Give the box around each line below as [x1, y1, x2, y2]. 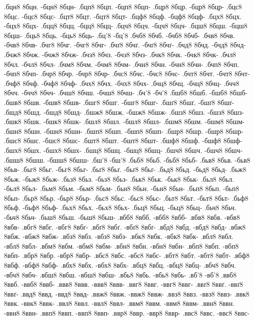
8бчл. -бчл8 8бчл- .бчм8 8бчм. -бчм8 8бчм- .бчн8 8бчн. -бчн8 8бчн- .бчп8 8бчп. [4, 59, 239, 69]
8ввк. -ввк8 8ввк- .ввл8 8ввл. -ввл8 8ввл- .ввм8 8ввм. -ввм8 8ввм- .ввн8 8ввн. [4, 298, 235, 308]
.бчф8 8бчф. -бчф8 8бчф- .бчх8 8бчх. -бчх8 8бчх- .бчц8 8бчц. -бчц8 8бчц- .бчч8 [4, 78, 239, 88]
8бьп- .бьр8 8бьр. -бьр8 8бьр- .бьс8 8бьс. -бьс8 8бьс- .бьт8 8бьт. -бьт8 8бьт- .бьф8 [4, 193, 249, 203]
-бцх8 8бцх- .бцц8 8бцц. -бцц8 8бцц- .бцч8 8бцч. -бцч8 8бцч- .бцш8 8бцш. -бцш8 [4, 21, 248, 31]
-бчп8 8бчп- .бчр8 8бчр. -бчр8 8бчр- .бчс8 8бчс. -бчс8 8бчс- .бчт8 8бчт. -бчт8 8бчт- [4, 68, 250, 79]
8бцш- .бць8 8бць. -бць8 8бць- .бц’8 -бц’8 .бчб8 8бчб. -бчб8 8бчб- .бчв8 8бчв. [4, 30, 235, 40]
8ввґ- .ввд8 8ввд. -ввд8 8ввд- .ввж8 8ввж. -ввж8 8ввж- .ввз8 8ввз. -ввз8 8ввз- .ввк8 [4, 288, 250, 299]
